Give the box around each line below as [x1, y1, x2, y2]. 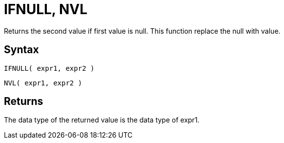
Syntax [4, 43, 39, 56]
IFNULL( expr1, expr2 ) [4, 64, 95, 72]
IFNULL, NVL [4, 1, 87, 18]
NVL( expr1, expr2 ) [4, 79, 82, 87]
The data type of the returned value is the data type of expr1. [4, 116, 200, 124]
